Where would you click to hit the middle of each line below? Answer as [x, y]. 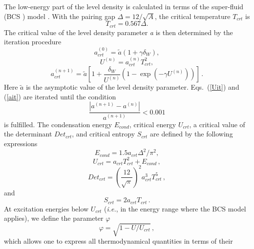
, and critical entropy [104, 134]
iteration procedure [33, 42]
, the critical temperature [193, 16]
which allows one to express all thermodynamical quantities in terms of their [118, 241]
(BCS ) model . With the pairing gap [60, 16]
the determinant [28, 134]
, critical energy [153, 124]
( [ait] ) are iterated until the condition [60, 96]
